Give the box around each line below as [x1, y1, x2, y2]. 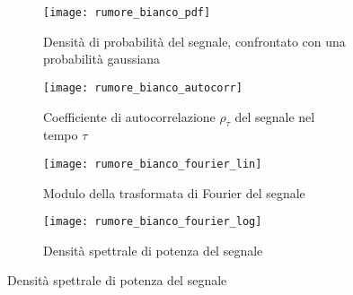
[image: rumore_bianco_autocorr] [43, 81, 243, 94]
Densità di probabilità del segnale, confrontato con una [43, 31, 346, 50]
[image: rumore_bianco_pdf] [43, 6, 211, 19]
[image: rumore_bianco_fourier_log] [43, 215, 262, 229]
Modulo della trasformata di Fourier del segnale [43, 183, 305, 202]
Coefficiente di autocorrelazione [43, 107, 216, 126]
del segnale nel [234, 107, 315, 126]
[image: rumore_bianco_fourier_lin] [43, 157, 262, 170]
